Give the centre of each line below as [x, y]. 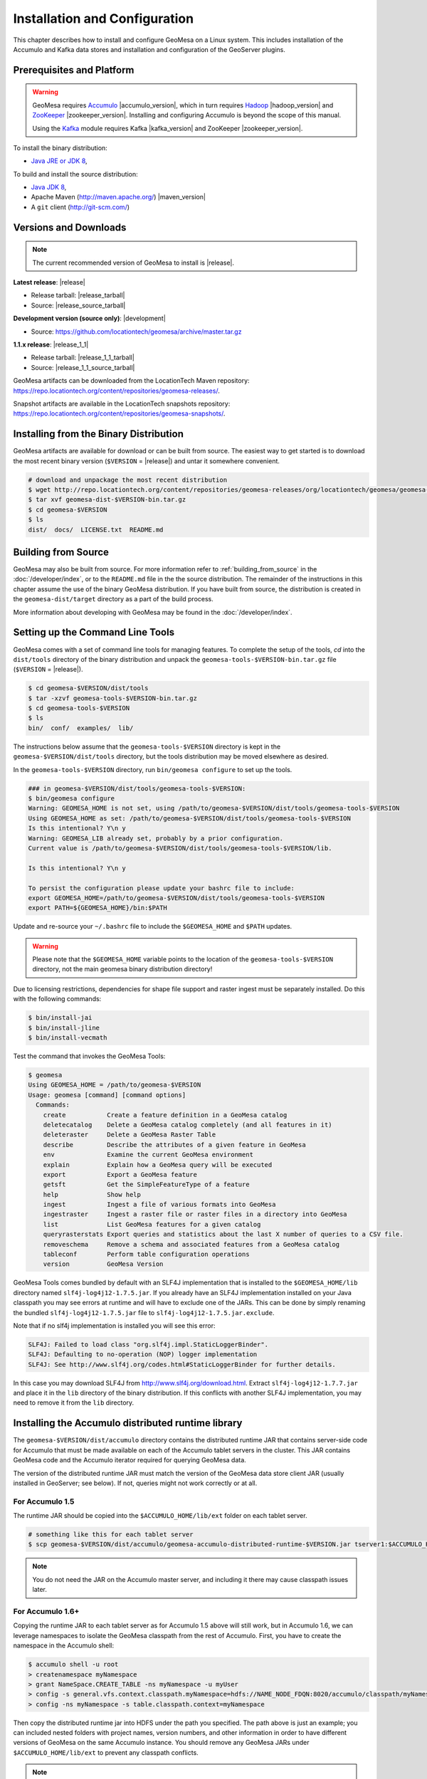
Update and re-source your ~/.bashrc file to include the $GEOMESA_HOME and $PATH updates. [153, 927]
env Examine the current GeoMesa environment [148, 1155]
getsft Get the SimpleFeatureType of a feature [146, 1184]
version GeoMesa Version [103, 1264]
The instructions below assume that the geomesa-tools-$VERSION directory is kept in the [147, 746]
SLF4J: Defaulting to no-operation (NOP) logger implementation [143, 1355]
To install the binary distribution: [60, 148]
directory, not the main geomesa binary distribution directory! [122, 969]
